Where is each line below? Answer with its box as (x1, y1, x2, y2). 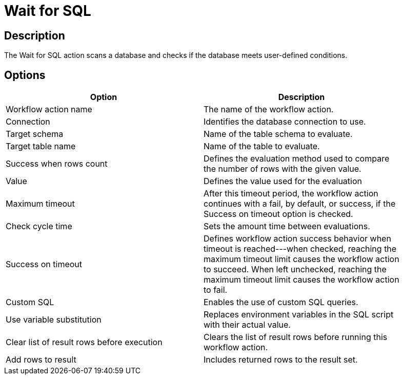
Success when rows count (6, 158, 108, 169)
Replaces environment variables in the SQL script (204, 309, 394, 320)
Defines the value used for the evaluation (204, 176, 362, 187)
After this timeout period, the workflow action (204, 188, 378, 199)
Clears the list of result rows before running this (204, 332, 388, 343)
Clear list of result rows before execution (6, 337, 163, 348)
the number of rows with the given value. (204, 164, 361, 174)
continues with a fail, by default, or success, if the (204, 198, 396, 209)
